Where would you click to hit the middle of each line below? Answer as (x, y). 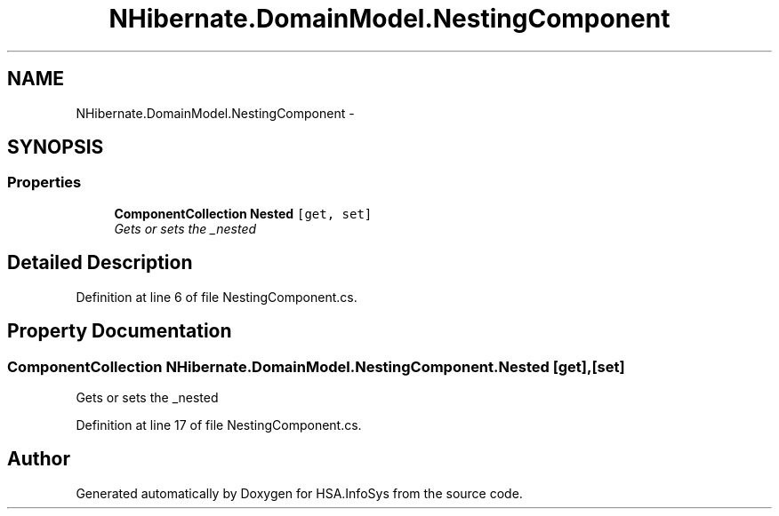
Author (39, 459)
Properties (44, 183)
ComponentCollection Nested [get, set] (243, 213)
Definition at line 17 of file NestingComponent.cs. (219, 425)
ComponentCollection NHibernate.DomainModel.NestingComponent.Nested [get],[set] (316, 366)
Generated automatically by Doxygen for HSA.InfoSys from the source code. (299, 493)
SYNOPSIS (56, 147)
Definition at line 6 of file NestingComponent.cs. (217, 297)
